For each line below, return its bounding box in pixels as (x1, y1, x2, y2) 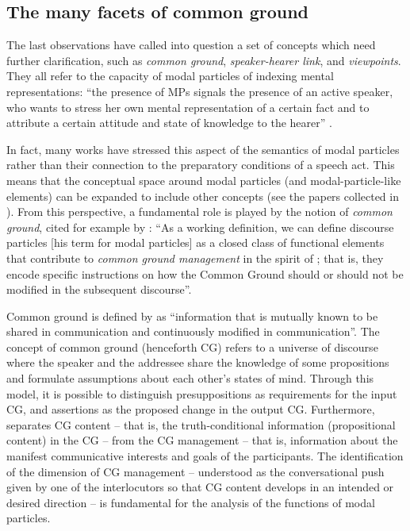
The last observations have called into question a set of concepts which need (6, 37, 376, 53)
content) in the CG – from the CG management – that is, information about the (6, 432, 398, 448)
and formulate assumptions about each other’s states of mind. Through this (6, 370, 374, 387)
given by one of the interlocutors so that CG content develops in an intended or (6, 479, 394, 495)
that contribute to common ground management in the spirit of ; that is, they (6, 249, 384, 266)
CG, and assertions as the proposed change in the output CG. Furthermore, (6, 401, 375, 417)
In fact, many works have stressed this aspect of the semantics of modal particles (6, 140, 400, 157)
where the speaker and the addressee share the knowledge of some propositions (6, 354, 389, 371)
